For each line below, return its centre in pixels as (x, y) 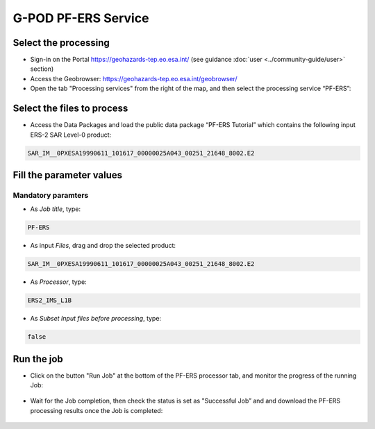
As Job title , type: (56, 209)
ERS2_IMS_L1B (50, 301)
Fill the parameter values (68, 175)
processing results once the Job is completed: (97, 410)
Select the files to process (70, 109)
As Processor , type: (58, 282)
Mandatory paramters (51, 195)
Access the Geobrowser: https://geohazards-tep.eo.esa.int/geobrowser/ (134, 78)
